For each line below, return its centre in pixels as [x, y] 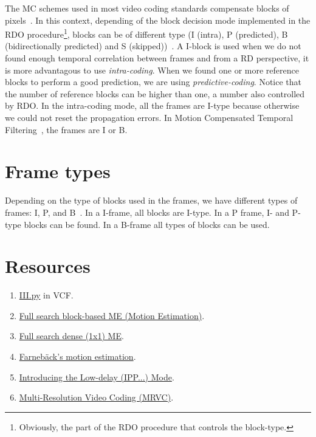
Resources [48, 266]
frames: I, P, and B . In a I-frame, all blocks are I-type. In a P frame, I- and [147, 212]
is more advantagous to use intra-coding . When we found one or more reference [152, 70]
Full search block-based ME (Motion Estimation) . [112, 315]
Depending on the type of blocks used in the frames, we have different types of [151, 200]
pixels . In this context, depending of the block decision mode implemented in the [158, 20]
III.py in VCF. [46, 295]
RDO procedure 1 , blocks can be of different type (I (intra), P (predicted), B [146, 33]
